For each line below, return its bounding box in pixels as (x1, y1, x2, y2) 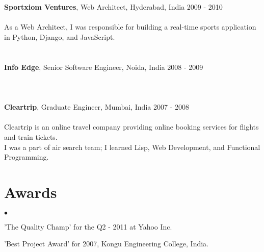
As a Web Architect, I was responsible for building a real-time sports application (4, 21, 256, 32)
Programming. (4, 152, 49, 162)
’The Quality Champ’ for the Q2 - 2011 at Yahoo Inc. (4, 221, 172, 232)
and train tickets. (4, 131, 58, 142)
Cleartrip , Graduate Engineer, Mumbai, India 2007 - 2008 (4, 102, 189, 112)
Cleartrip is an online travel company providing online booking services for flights (4, 121, 259, 132)
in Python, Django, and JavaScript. (4, 31, 115, 42)
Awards (4, 181, 57, 202)
